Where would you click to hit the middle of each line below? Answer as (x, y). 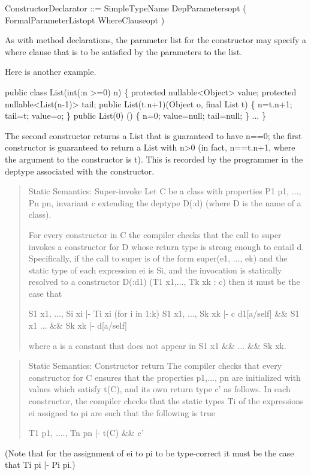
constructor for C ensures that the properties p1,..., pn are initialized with (164, 377)
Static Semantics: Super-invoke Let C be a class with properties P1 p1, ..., (165, 191)
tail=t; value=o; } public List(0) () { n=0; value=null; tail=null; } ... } (135, 115)
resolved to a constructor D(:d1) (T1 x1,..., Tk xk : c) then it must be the (164, 282)
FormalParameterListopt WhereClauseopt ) (85, 19)
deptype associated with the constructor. (80, 171)
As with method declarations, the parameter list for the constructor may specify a (156, 40)
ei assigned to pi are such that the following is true (122, 412)
